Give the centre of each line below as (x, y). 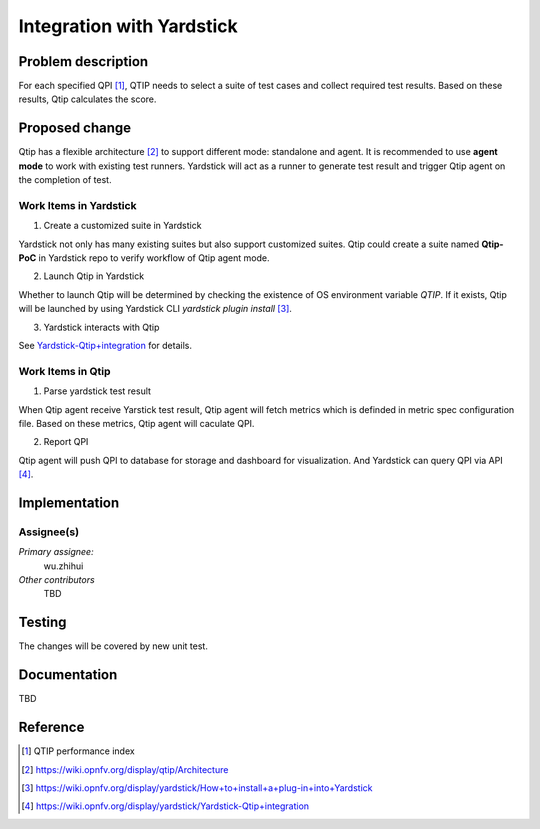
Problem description (83, 61)
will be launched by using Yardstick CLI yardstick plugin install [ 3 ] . (155, 309)
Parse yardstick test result (97, 391)
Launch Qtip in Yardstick (94, 276)
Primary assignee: (56, 552)
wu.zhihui (63, 566)
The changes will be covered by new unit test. (113, 646)
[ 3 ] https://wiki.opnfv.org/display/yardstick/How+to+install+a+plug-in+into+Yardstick (197, 787)
